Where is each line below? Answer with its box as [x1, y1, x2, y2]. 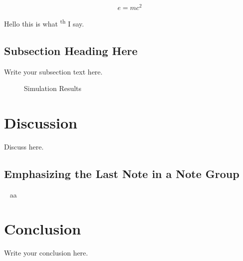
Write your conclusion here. [4, 247, 88, 258]
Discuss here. [4, 141, 44, 151]
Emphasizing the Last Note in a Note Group [4, 165, 240, 181]
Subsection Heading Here [4, 42, 138, 58]
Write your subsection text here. [4, 66, 103, 76]
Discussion [4, 112, 77, 132]
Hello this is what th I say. [4, 17, 84, 28]
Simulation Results [24, 83, 82, 93]
